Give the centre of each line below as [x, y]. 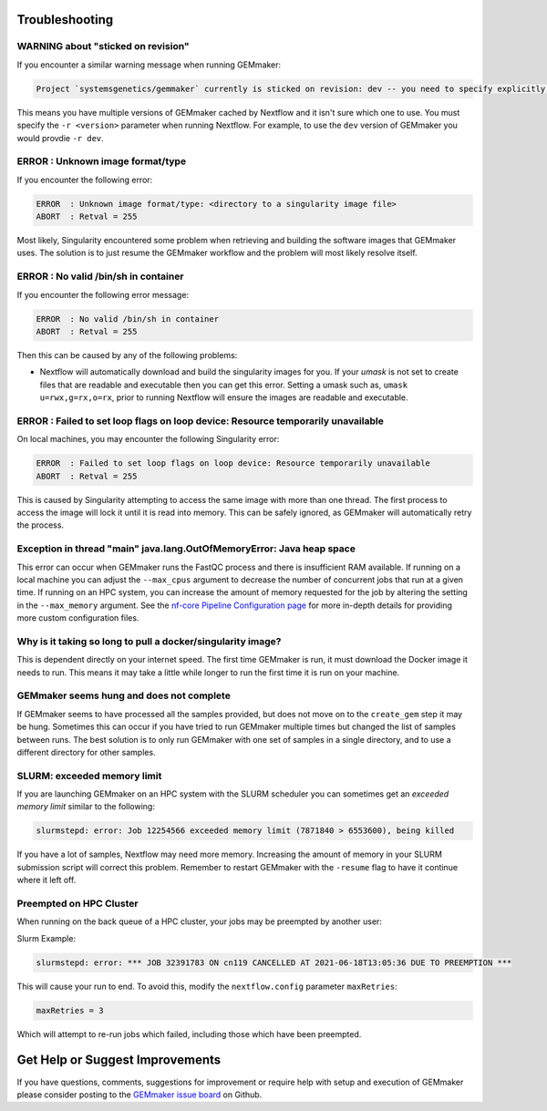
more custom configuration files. [78, 618]
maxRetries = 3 [70, 1010]
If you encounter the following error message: [103, 294]
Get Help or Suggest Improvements [119, 1060]
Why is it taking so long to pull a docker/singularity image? [149, 641]
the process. [40, 525]
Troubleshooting [65, 20]
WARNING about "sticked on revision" [103, 46]
